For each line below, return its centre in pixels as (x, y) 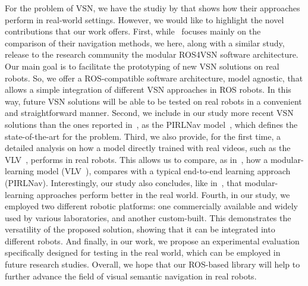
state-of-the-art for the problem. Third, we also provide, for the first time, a (143, 136)
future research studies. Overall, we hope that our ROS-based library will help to (153, 264)
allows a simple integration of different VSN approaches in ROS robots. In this (148, 89)
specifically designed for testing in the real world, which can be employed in (143, 252)
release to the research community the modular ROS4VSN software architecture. (152, 54)
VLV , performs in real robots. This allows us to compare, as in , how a (136, 159)
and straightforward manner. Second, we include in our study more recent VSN (149, 113)
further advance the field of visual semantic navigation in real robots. (131, 276)
